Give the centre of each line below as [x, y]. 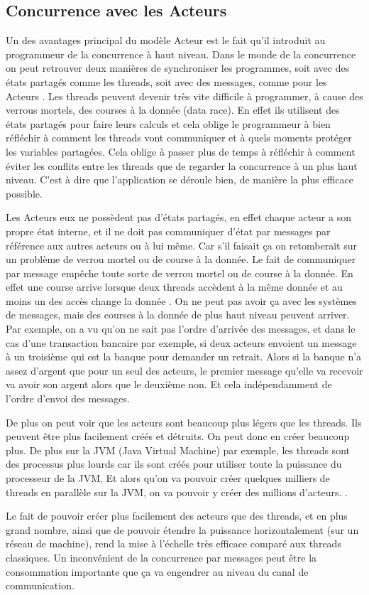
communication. [40, 585]
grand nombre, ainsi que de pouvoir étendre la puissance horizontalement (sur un [182, 529]
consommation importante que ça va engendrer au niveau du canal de [157, 571]
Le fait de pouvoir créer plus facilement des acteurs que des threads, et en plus [177, 516]
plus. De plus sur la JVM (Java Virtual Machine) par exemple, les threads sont [178, 450]
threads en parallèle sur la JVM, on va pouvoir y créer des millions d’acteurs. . [177, 492]
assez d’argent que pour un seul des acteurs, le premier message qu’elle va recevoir [184, 370]
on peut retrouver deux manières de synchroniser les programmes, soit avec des [178, 68]
